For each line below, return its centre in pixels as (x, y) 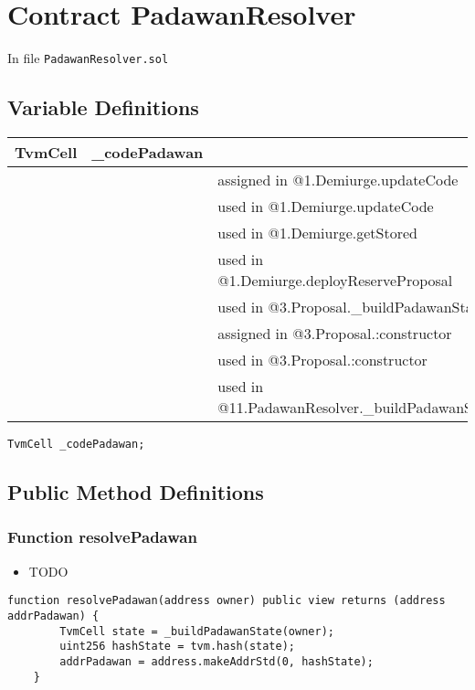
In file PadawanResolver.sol (88, 58)
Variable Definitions (103, 107)
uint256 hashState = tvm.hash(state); (177, 647)
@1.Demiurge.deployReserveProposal (335, 280)
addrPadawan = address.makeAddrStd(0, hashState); (216, 661)
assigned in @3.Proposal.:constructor (335, 333)
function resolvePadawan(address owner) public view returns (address (227, 601)
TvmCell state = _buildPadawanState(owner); (197, 631)
